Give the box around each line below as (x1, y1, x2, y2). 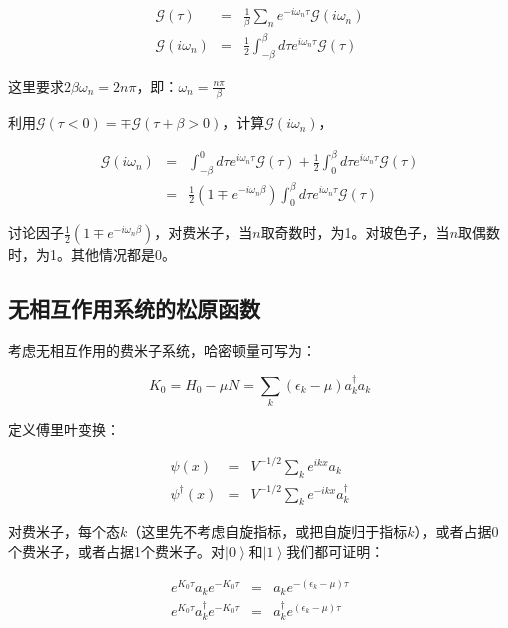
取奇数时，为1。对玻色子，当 (260, 222, 450, 243)
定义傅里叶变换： (8, 418, 120, 439)
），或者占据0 (414, 521, 499, 542)
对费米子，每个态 (8, 521, 120, 542)
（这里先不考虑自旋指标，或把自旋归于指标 (127, 521, 408, 542)
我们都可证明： (286, 541, 385, 561)
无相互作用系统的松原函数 (8, 293, 260, 324)
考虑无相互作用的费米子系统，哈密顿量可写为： (8, 340, 316, 361)
